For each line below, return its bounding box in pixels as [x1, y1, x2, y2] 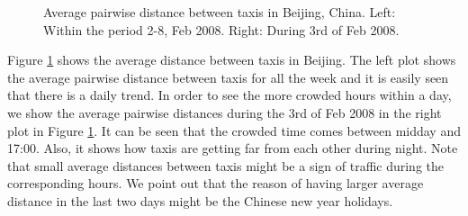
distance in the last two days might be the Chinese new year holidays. [7, 191, 393, 210]
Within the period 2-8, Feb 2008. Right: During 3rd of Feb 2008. [43, 20, 400, 39]
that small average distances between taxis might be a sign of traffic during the [7, 156, 445, 175]
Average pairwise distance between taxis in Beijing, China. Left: [43, 3, 396, 21]
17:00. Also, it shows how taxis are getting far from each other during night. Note [7, 139, 458, 157]
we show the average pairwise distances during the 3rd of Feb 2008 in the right [7, 103, 442, 121]
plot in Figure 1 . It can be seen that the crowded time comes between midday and [7, 121, 461, 139]
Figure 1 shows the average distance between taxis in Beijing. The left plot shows [7, 50, 456, 69]
